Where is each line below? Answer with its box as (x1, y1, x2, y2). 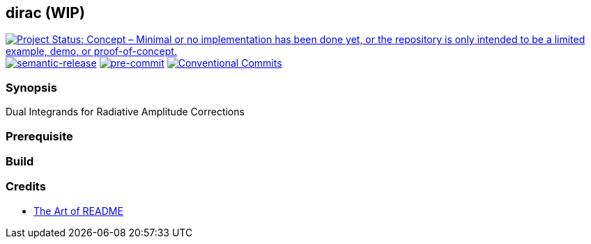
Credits (6, 179, 46, 194)
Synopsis (6, 80, 57, 95)
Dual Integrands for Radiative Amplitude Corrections (6, 106, 245, 118)
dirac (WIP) (6, 4, 85, 22)
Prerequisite (6, 129, 73, 143)
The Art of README (33, 204, 123, 217)
